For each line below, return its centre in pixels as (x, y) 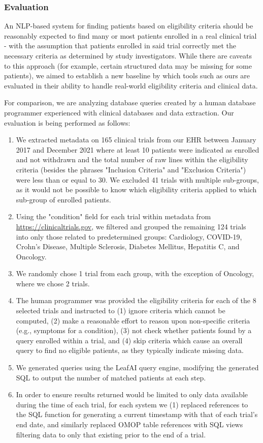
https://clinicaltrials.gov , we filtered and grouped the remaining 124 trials (131, 226)
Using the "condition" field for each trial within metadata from (113, 216)
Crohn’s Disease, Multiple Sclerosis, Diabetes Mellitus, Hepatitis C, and (128, 246)
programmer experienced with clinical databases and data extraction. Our (119, 112)
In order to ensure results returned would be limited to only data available (132, 394)
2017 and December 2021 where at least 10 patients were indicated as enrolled (138, 149)
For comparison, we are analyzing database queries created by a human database (130, 102)
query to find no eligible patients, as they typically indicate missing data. (130, 350)
